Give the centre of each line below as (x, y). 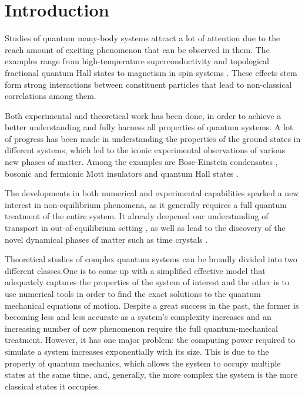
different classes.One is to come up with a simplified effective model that (135, 270)
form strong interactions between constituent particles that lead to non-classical (148, 84)
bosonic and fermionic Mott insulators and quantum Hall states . (122, 173)
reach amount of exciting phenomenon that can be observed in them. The (137, 49)
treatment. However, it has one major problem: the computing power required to (150, 340)
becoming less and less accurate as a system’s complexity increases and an (138, 317)
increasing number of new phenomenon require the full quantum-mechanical (141, 328)
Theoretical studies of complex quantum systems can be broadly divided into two (151, 259)
